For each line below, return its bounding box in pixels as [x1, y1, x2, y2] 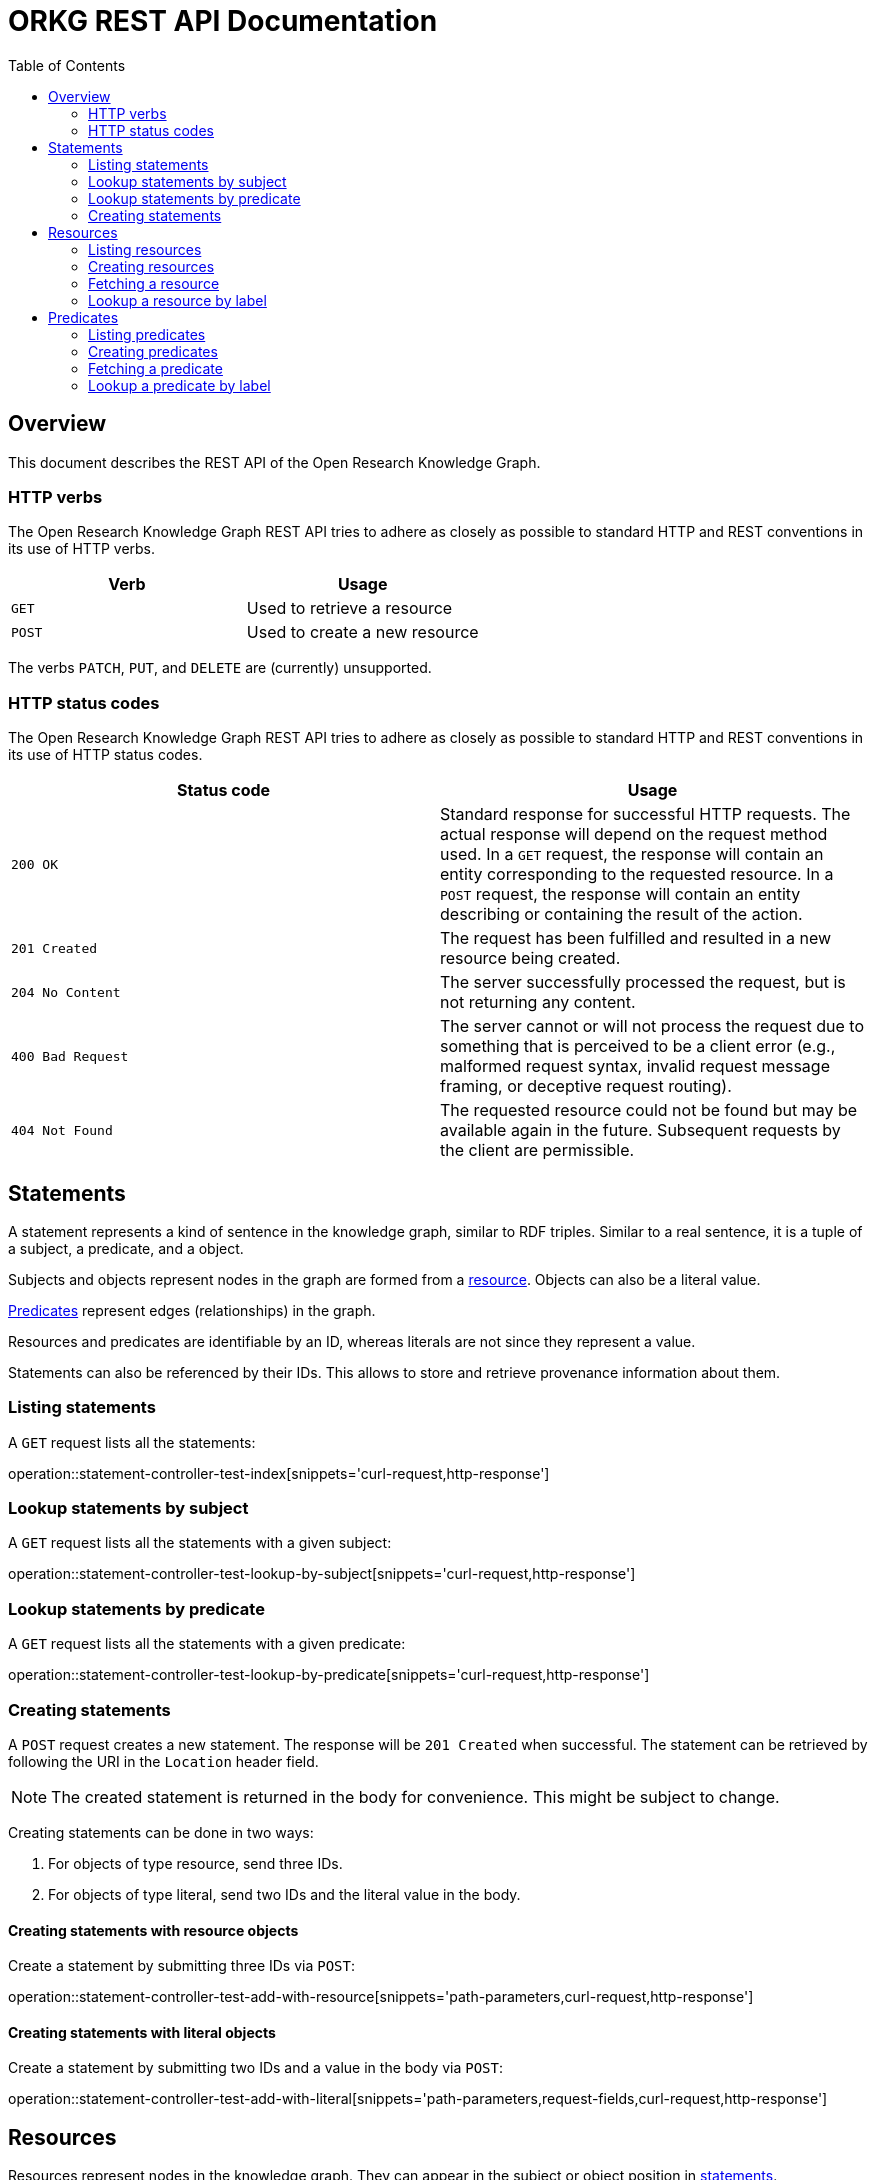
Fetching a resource [88, 274, 220, 292]
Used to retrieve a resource [246, 598, 453, 619]
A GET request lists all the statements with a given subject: [8, 1534, 392, 1552]
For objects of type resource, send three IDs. [48, 1854, 343, 1872]
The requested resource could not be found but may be [440, 1100, 858, 1121]
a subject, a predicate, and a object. [8, 1239, 244, 1257]
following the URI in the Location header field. [8, 1752, 319, 1770]
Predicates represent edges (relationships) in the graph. [8, 1301, 376, 1319]
